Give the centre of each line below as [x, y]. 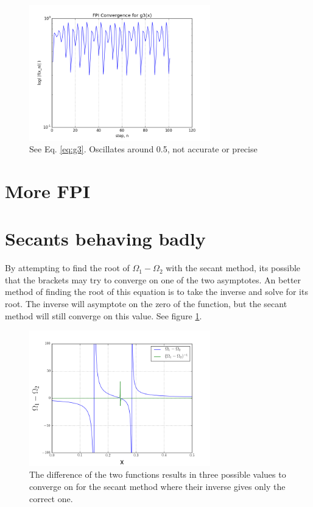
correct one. [51, 498]
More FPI [47, 190]
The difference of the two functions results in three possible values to [158, 474]
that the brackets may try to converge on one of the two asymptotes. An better [153, 279]
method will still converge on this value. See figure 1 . [104, 315]
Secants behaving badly [105, 239]
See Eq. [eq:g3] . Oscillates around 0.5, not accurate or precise [143, 149]
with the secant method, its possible [233, 268]
